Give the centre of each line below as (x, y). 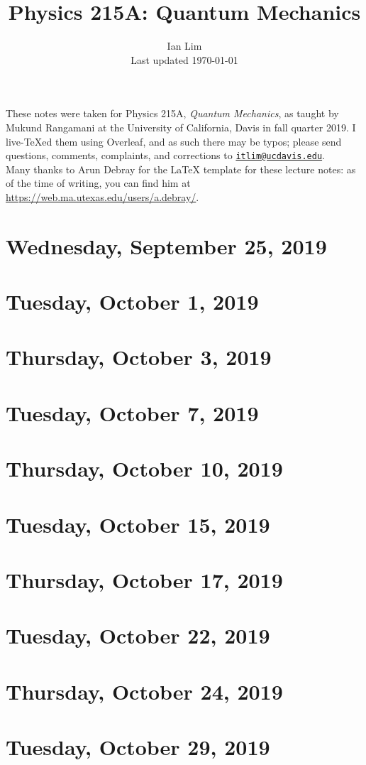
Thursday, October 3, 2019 (139, 357)
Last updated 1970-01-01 (184, 59)
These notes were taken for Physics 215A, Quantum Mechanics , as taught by (172, 113)
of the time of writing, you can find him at (98, 183)
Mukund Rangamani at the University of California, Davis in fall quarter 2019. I (181, 127)
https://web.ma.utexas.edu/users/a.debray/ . (102, 196)
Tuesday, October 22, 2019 (138, 635)
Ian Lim (184, 46)
